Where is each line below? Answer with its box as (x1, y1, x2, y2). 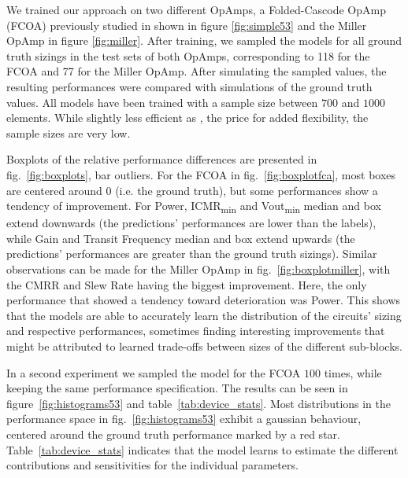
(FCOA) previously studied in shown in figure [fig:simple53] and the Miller (6, 17, 367, 33)
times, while (324, 364, 382, 381)
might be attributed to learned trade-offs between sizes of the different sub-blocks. (6, 338, 402, 354)
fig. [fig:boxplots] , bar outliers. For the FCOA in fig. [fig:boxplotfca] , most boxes (6, 166, 396, 182)
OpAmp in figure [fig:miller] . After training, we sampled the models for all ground (6, 32, 402, 49)
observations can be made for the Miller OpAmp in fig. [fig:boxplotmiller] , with (6, 261, 391, 278)
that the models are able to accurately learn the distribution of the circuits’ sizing (6, 307, 402, 323)
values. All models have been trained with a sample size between (6, 94, 318, 110)
